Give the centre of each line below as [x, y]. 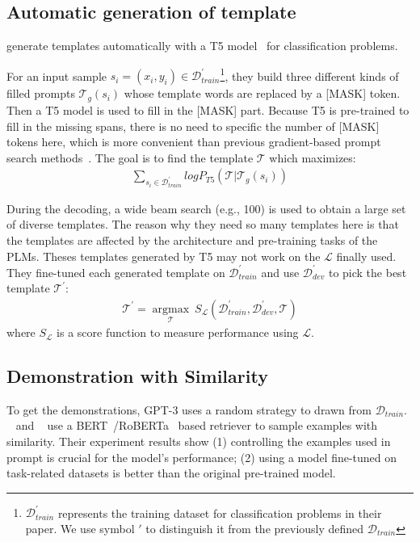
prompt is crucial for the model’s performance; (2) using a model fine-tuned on [202, 457]
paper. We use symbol [80, 528]
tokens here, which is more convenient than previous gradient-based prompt [194, 142]
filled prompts [41, 93]
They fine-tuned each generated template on [116, 272]
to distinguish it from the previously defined [255, 528]
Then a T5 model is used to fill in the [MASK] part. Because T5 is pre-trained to [208, 109]
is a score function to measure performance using [178, 332]
